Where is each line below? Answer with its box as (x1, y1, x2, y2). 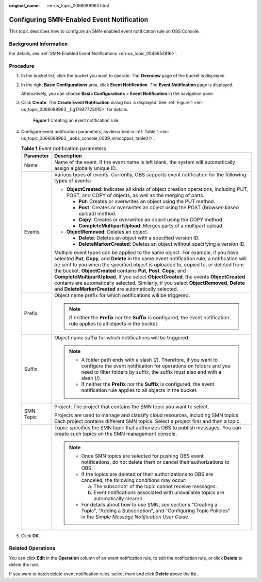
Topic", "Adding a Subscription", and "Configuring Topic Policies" (81, 507, 230, 514)
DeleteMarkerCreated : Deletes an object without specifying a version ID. (78, 240, 246, 247)
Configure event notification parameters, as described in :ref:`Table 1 (21, 128, 159, 134)
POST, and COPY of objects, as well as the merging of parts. (66, 192, 205, 199)
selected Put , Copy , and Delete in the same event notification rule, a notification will (54, 255, 247, 262)
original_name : (9, 3, 40, 8)
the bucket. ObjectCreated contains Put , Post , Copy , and (54, 267, 186, 274)
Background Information (9, 40, 68, 47)
